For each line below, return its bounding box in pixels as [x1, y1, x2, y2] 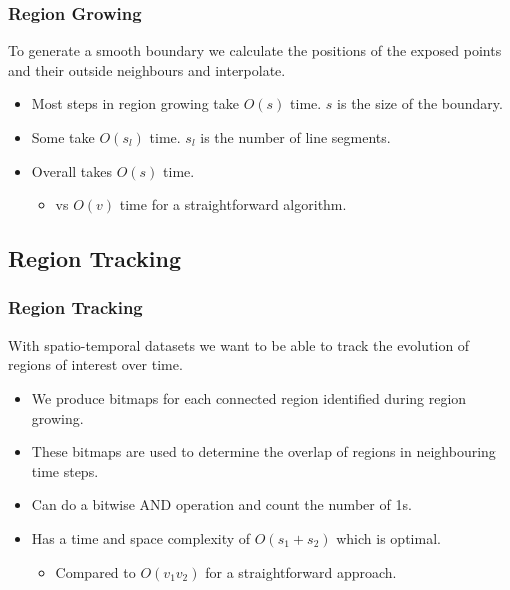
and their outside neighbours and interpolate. [8, 59, 286, 80]
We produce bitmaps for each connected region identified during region [31, 387, 467, 408]
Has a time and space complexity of [31, 527, 251, 548]
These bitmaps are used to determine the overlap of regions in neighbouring [31, 441, 496, 462]
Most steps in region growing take [31, 93, 239, 114]
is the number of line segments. [200, 127, 391, 147]
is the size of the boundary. [337, 93, 503, 114]
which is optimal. [336, 527, 441, 548]
